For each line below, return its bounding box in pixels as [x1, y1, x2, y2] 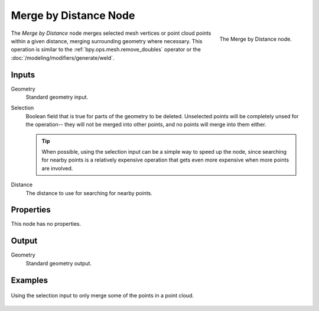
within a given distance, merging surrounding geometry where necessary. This [11, 37, 203, 44]
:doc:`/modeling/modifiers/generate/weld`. [11, 54, 115, 61]
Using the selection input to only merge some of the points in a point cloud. [11, 292, 194, 299]
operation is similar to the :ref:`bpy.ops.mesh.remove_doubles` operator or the [11, 46, 201, 53]
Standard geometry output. [25, 260, 92, 267]
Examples [11, 275, 48, 285]
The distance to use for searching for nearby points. [25, 189, 153, 196]
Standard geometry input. [25, 93, 89, 101]
